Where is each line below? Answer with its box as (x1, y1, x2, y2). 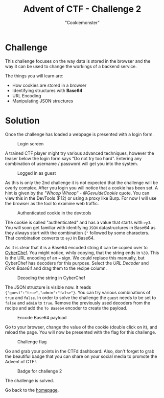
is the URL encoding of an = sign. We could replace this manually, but (5, 255, 145, 260)
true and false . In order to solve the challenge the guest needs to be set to (5, 295, 156, 301)
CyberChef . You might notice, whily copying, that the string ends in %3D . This (5, 250, 159, 256)
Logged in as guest (17, 170, 56, 176)
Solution (5, 115, 40, 126)
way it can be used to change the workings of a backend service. (5, 63, 137, 69)
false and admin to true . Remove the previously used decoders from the (5, 300, 151, 305)
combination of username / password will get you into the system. (5, 161, 139, 166)
